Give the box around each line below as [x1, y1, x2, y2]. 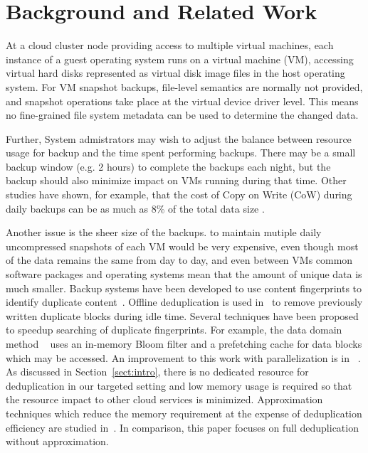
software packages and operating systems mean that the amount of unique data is [6, 267, 362, 282]
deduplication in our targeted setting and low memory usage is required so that [6, 378, 352, 393]
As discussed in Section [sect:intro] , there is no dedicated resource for [6, 364, 309, 379]
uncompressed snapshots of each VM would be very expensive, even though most [6, 238, 359, 253]
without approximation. [6, 434, 109, 449]
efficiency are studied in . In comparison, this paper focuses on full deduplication [6, 420, 359, 435]
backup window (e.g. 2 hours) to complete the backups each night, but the [6, 159, 331, 174]
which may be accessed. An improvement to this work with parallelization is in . [6, 350, 361, 365]
